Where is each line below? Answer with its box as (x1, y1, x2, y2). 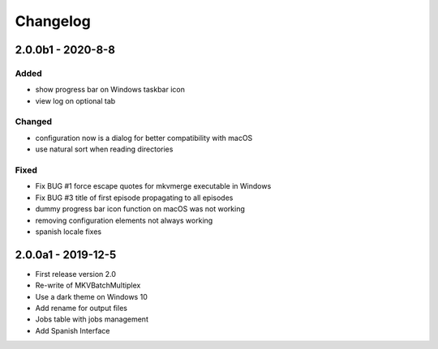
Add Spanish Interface (35, 326, 110, 335)
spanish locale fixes (35, 227, 101, 236)
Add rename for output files (35, 304, 127, 313)
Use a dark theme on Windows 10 (35, 292, 148, 301)
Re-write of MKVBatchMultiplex (35, 280, 141, 291)
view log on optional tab (35, 96, 116, 105)
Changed (15, 116, 53, 127)
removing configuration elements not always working (35, 215, 213, 225)
